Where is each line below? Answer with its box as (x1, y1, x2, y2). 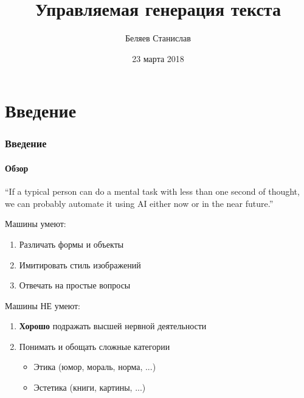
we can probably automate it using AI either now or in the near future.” (5, 197, 274, 209)
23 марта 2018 (132, 52, 184, 65)
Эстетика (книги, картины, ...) (33, 381, 146, 394)
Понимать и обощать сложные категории (19, 340, 170, 352)
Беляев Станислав (125, 32, 191, 44)
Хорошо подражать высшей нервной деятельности (19, 319, 207, 332)
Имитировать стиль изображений (19, 258, 141, 271)
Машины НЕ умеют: (5, 299, 80, 312)
